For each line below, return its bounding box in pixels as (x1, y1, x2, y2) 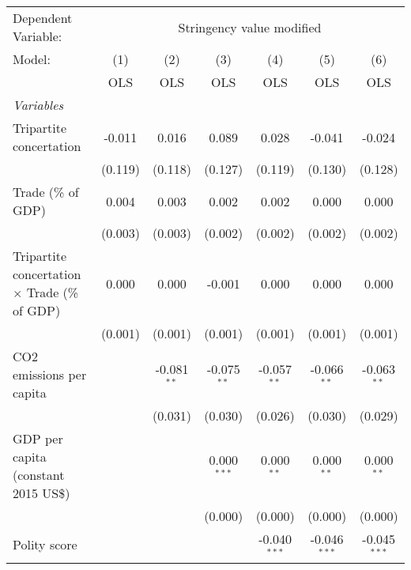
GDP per (13, 429, 63, 447)
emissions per (13, 365, 87, 383)
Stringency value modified (178, 17, 322, 36)
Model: (13, 50, 51, 68)
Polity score (13, 535, 77, 554)
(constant (13, 466, 65, 484)
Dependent (13, 9, 73, 27)
